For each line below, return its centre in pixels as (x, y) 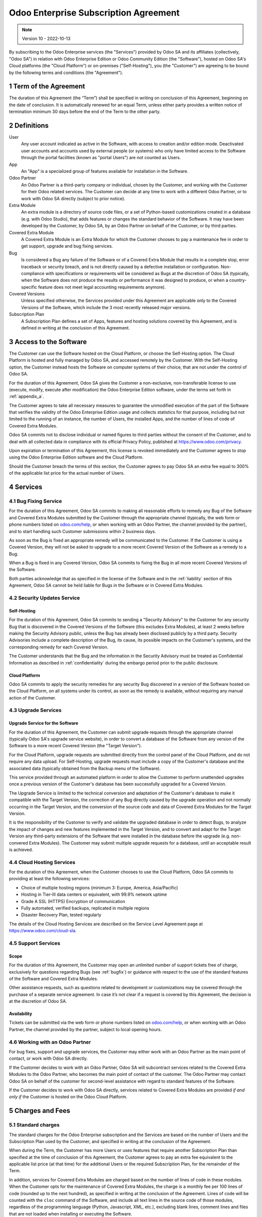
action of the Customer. (33, 698)
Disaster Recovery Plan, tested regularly (61, 915)
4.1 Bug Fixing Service (35, 501)
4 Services (26, 487)
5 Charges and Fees (40, 1111)
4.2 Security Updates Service (44, 598)
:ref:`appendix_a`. (26, 396)
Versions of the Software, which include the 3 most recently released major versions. (106, 307)
